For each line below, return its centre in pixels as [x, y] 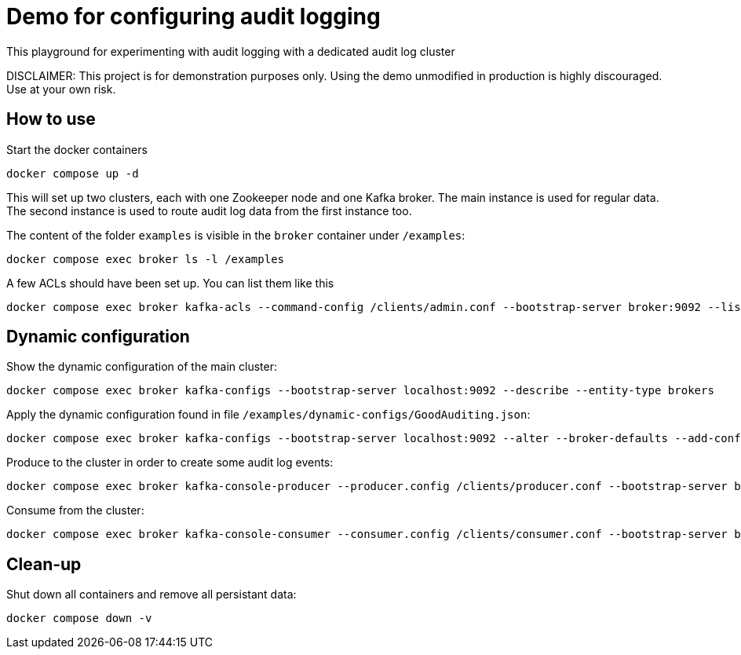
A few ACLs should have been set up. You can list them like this [170, 283]
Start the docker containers [77, 149]
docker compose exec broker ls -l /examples [146, 259]
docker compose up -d [73, 173]
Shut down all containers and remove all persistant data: [151, 595]
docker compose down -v [79, 618]
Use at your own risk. [61, 89]
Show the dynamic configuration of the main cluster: [142, 367]
